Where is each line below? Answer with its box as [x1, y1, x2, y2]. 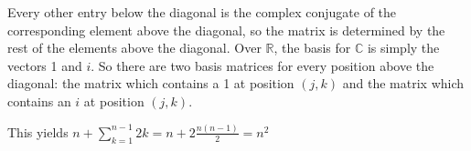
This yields [7, 122, 69, 141]
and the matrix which [342, 74, 465, 93]
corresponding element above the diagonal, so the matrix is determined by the [7, 20, 445, 39]
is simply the [367, 38, 440, 57]
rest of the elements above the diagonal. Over [7, 38, 262, 57]
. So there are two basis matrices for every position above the [91, 55, 434, 75]
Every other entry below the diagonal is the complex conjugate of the [7, 3, 397, 21]
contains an [7, 91, 71, 110]
